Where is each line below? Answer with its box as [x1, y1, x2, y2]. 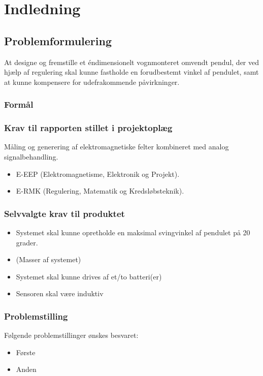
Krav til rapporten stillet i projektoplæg [4, 121, 173, 134]
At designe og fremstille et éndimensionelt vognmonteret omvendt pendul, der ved [4, 56, 259, 67]
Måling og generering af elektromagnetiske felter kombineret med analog [4, 141, 229, 152]
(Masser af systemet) [16, 254, 81, 265]
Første [16, 347, 36, 357]
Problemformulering [4, 33, 112, 48]
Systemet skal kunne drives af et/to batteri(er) [16, 271, 162, 281]
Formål [4, 98, 34, 111]
